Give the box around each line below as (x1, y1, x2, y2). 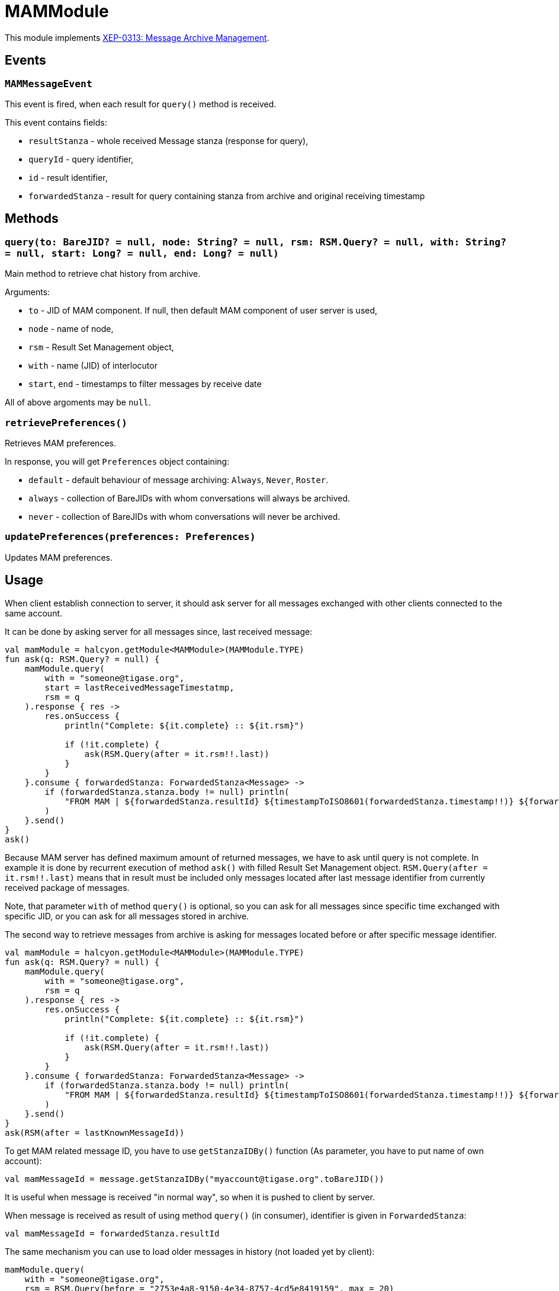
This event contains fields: (5, 117, 107, 127)
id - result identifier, (28, 172, 108, 183)
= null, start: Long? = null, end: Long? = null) (5, 247, 279, 259)
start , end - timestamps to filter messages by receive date (28, 379, 262, 389)
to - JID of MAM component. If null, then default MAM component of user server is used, (28, 305, 378, 316)
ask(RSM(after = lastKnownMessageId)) (5, 1127, 185, 1137)
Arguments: (5, 287, 50, 298)
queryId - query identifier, (28, 154, 134, 164)
